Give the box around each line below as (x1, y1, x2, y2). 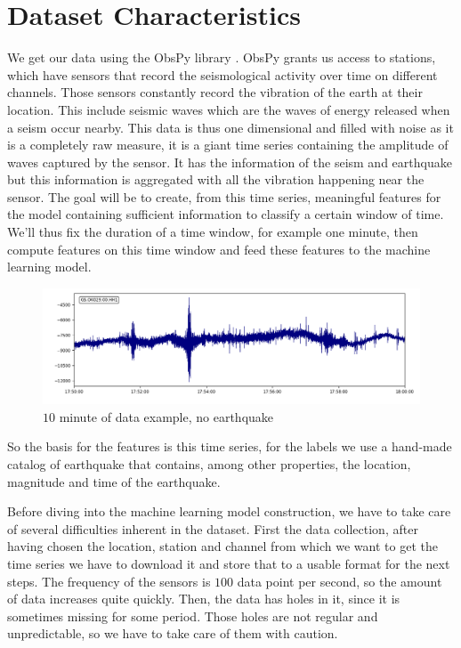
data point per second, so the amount (237, 571, 442, 590)
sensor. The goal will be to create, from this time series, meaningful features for (7, 187, 441, 206)
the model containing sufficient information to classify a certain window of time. (7, 205, 444, 223)
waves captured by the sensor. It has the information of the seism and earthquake (7, 152, 452, 171)
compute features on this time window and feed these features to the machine (7, 239, 431, 258)
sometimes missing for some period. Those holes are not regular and (7, 606, 378, 625)
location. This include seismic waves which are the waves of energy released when (7, 100, 450, 118)
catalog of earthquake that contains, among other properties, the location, (7, 455, 411, 474)
